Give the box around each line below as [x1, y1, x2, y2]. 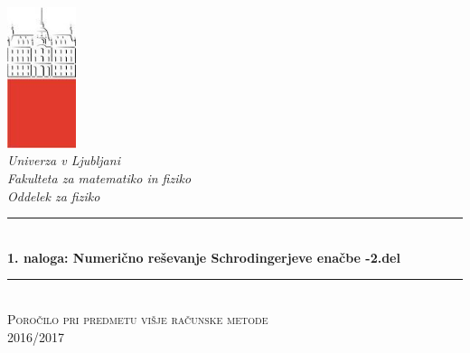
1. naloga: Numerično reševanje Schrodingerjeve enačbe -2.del [7, 247, 400, 266]
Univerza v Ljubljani [7, 151, 120, 170]
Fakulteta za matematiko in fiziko [7, 169, 192, 188]
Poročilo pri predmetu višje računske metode [7, 309, 268, 328]
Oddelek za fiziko [7, 186, 100, 205]
